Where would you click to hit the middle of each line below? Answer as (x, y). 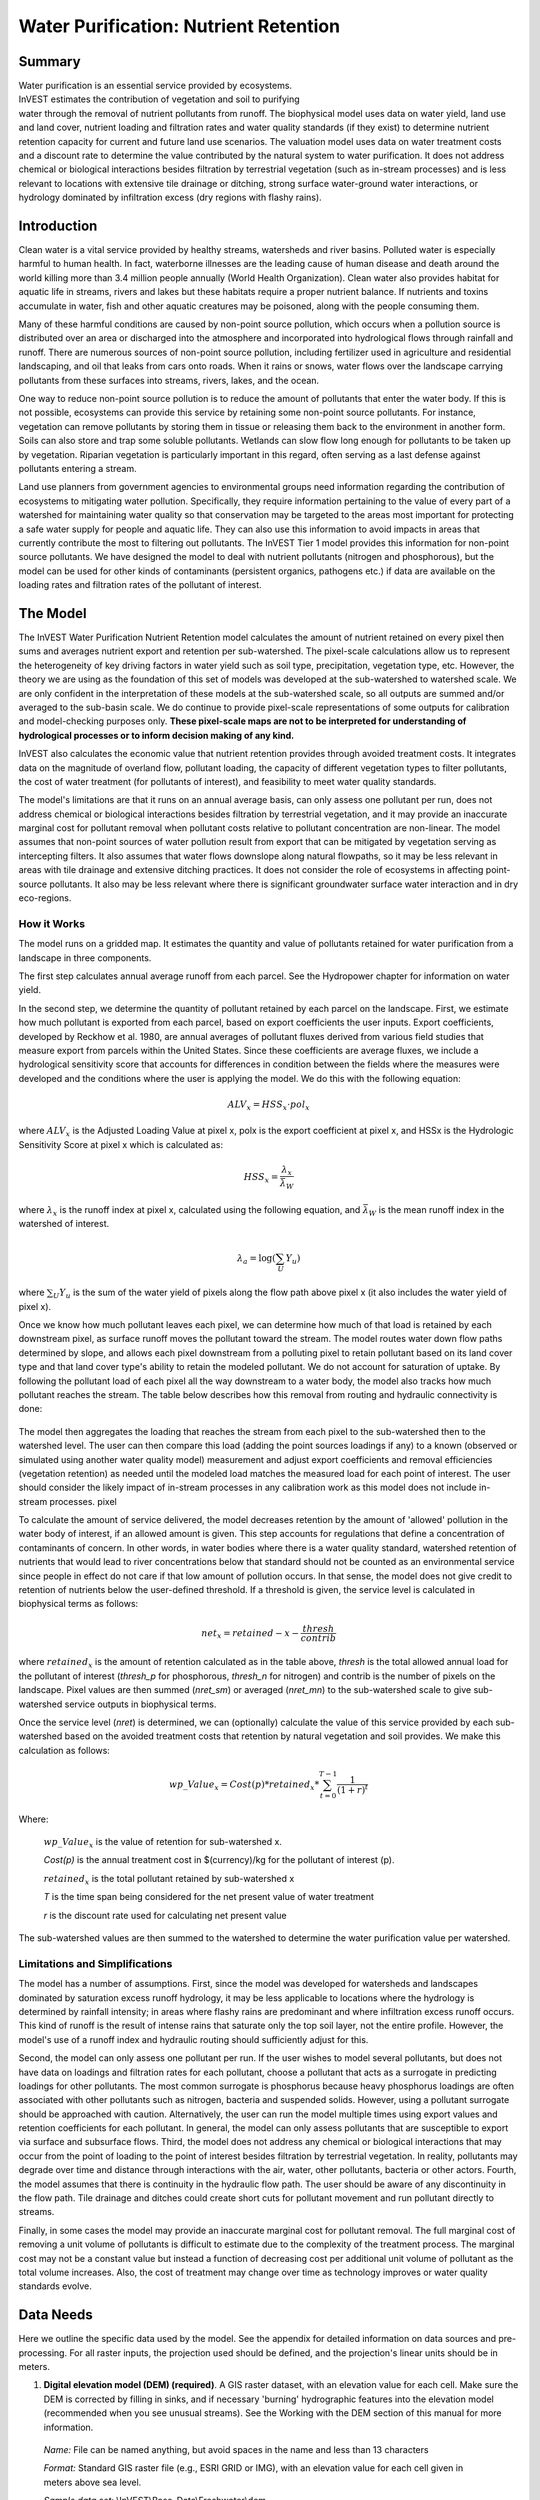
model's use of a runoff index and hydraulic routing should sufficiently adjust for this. (193, 2039)
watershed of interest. (64, 1224)
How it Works (51, 923)
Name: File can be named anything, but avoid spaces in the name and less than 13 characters (236, 2449)
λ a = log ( (256, 1259)
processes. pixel (83, 1501)
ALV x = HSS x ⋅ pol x (268, 1105)
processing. (43, 2352)
